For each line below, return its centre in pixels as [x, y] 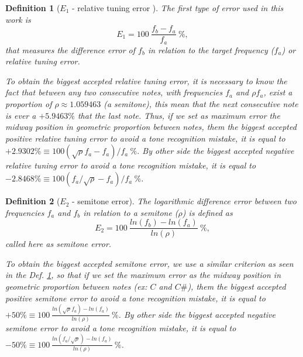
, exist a [278, 92]
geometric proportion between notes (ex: [76, 286]
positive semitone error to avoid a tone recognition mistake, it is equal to [135, 298]
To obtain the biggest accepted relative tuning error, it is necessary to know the [146, 80]
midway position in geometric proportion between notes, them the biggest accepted [151, 127]
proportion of [29, 104]
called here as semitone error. [58, 244]
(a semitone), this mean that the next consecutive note [201, 104]
